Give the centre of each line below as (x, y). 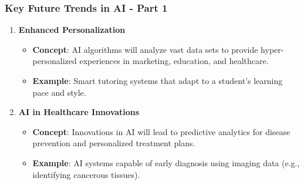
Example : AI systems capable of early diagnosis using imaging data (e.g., (166, 162)
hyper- (272, 49)
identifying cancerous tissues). (86, 174)
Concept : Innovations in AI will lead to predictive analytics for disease (161, 131)
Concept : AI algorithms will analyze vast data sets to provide (145, 49)
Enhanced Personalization (72, 30)
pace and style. (59, 92)
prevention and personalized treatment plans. (114, 143)
